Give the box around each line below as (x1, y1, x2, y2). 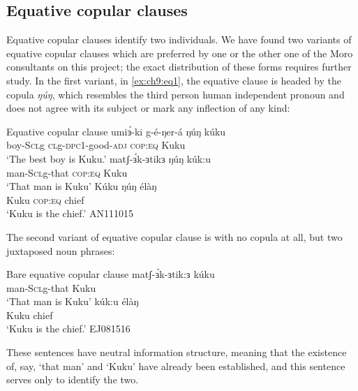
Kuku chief (6, 307, 53, 322)
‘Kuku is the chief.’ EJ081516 (6, 321, 130, 336)
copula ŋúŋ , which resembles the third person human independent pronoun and (6, 87, 345, 101)
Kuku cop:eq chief (6, 192, 84, 207)
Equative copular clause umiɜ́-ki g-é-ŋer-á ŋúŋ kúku (6, 124, 226, 138)
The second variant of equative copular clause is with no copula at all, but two (6, 229, 343, 244)
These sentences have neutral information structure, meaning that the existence (6, 345, 347, 360)
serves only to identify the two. (6, 372, 139, 387)
